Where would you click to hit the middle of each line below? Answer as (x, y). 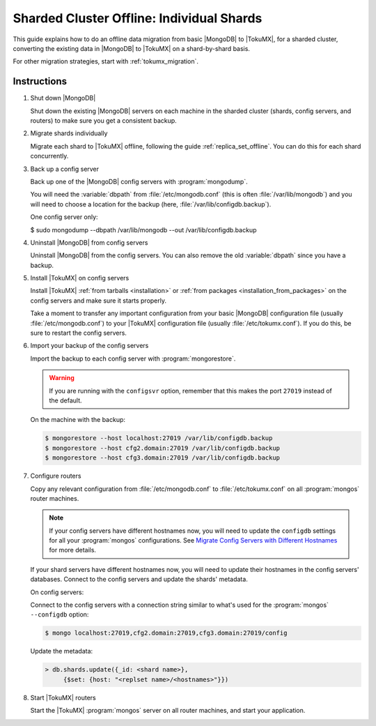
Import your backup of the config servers (89, 346)
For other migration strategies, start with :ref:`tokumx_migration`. (105, 61)
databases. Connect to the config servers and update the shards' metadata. (139, 580)
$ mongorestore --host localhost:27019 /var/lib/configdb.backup (159, 438)
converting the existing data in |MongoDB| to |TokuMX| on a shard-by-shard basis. (132, 48)
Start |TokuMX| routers (63, 697)
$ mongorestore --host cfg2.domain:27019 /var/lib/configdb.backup (163, 448)
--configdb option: (60, 614)
